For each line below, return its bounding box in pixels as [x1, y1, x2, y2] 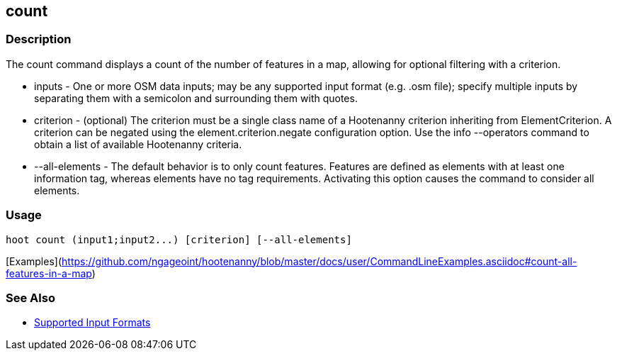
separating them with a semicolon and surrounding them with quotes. [34, 91, 358, 104]
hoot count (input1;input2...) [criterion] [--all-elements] [6, 233, 352, 245]
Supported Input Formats [34, 316, 151, 329]
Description [6, 32, 72, 47]
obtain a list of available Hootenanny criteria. [34, 138, 242, 150]
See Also [6, 290, 55, 305]
